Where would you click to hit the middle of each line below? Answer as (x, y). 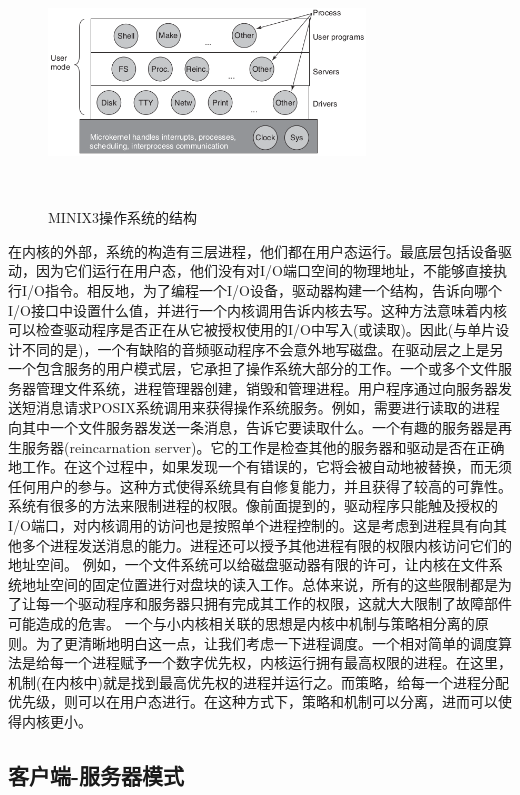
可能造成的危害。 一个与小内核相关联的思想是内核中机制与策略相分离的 (241, 623)
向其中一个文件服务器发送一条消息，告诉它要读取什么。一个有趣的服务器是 (253, 427)
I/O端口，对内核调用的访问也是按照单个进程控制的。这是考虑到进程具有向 (250, 525)
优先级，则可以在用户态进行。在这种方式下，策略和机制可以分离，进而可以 (253, 701)
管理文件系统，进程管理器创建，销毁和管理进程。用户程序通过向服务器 (266, 387)
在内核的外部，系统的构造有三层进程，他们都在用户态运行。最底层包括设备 (253, 250)
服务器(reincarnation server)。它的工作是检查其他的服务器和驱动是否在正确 (263, 446)
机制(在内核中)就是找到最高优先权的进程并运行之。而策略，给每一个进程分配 (258, 681)
